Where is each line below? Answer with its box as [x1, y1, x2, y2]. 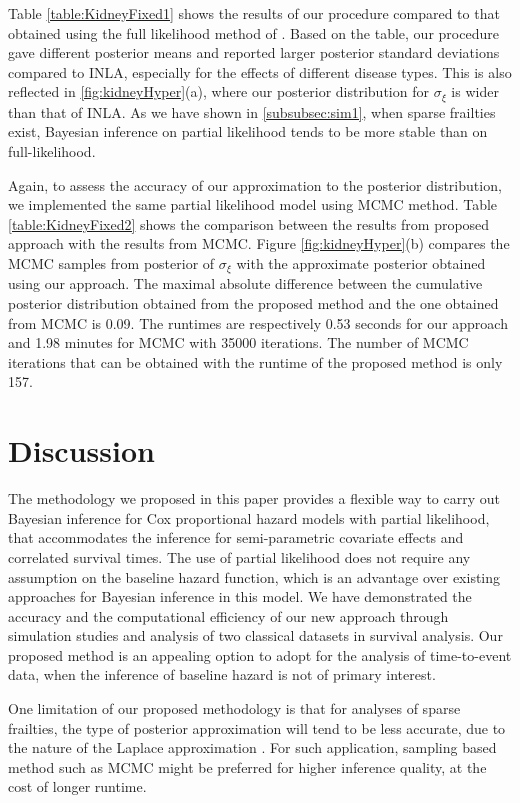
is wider [451, 81, 499, 102]
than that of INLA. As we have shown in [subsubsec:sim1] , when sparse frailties [8, 101, 496, 122]
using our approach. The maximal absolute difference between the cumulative [8, 273, 483, 294]
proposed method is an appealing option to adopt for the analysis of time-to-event [8, 644, 512, 665]
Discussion [8, 430, 155, 471]
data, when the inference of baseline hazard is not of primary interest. [8, 664, 436, 685]
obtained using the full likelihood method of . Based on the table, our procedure [8, 22, 499, 43]
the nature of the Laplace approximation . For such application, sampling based [8, 737, 497, 758]
